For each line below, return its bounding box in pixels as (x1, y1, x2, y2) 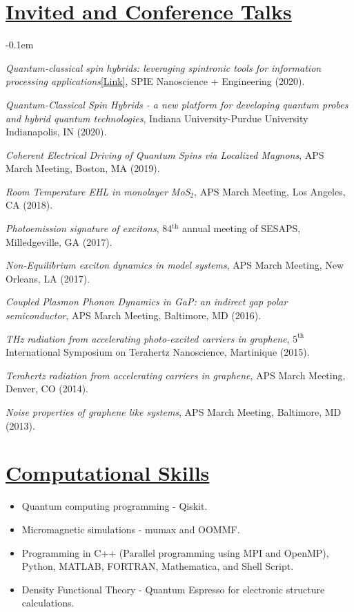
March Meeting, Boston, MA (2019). (6, 161, 160, 175)
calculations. (21, 595, 75, 610)
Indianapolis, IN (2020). (6, 124, 107, 139)
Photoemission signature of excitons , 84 (6, 221, 173, 236)
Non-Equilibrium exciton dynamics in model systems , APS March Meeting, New (6, 258, 344, 272)
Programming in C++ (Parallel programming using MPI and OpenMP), (21, 545, 329, 560)
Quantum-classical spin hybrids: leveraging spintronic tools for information (6, 60, 322, 75)
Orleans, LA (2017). (6, 271, 90, 285)
